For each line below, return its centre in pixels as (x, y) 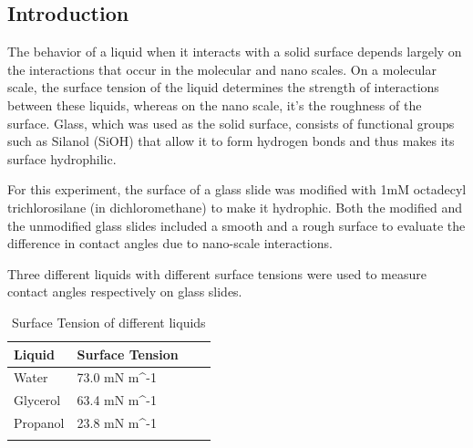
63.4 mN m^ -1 (117, 400)
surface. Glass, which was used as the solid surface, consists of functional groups (231, 123)
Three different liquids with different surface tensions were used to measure (217, 273)
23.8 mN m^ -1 (117, 423)
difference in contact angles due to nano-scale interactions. (170, 243)
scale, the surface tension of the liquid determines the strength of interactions (223, 87)
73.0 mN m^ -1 (117, 377)
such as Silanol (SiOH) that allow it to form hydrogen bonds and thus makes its (231, 141)
